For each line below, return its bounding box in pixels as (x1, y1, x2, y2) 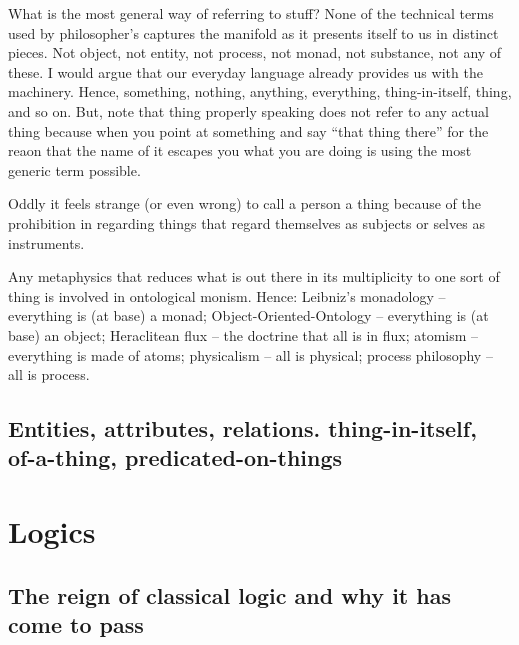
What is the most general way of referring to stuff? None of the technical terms (8, 3, 494, 23)
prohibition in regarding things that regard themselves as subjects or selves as (8, 212, 485, 233)
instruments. (8, 232, 85, 253)
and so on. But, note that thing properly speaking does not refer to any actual (8, 100, 489, 121)
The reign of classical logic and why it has (8, 579, 451, 610)
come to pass (8, 609, 144, 640)
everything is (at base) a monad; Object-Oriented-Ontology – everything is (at (8, 305, 489, 326)
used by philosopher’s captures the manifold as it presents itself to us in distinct (8, 22, 499, 43)
